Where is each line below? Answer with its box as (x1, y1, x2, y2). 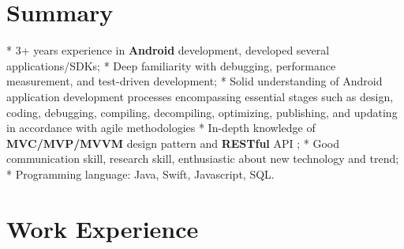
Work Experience (6, 212, 199, 244)
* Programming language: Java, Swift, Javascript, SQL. (6, 165, 275, 182)
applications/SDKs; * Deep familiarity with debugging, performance (6, 57, 336, 74)
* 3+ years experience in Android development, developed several (6, 42, 330, 58)
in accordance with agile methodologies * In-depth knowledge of (6, 119, 316, 136)
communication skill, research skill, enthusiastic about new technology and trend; (6, 150, 399, 167)
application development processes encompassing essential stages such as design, (6, 88, 394, 104)
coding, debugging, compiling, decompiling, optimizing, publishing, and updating (6, 104, 398, 120)
